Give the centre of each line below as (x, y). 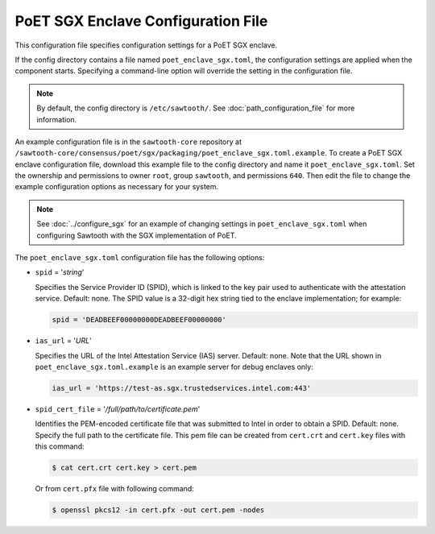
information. (57, 119)
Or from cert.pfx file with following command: (115, 489)
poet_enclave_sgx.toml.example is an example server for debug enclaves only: (174, 366)
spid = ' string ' (60, 272)
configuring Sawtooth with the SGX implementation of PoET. (137, 235)
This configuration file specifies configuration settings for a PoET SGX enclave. (146, 45)
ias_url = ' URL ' (63, 341)
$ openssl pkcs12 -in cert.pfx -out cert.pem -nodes (158, 510)
